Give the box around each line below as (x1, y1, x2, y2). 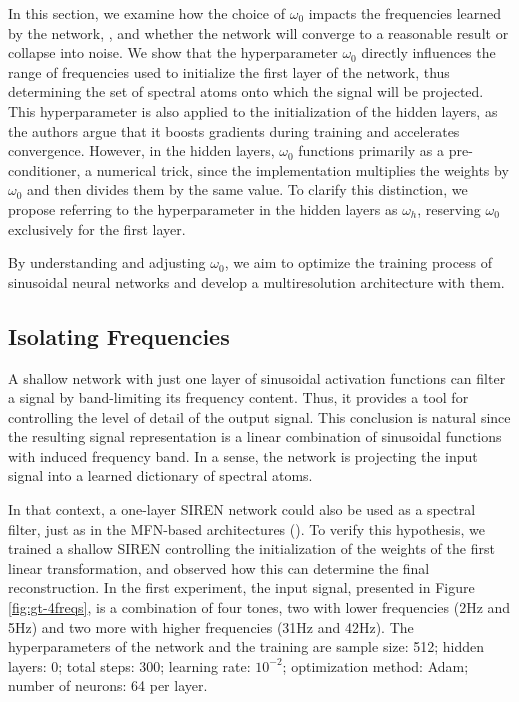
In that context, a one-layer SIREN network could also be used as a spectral (8, 499, 476, 520)
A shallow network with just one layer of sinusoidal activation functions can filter (8, 367, 506, 388)
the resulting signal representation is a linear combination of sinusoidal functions (8, 426, 502, 447)
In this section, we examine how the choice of (8, 3, 285, 23)
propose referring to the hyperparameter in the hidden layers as (8, 198, 398, 219)
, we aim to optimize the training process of (224, 252, 493, 273)
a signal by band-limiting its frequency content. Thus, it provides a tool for (8, 387, 469, 408)
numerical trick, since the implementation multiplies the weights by (96, 159, 509, 180)
